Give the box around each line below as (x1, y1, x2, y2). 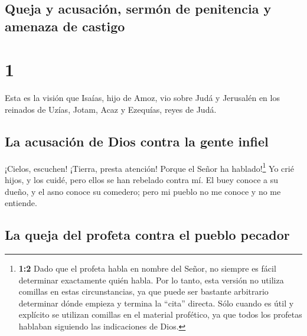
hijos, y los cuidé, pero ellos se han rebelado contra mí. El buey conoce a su (5, 173, 279, 185)
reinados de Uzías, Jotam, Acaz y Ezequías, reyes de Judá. (5, 103, 217, 115)
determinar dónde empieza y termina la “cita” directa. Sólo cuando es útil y (18, 296, 294, 309)
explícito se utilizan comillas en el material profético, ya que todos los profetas (18, 308, 302, 321)
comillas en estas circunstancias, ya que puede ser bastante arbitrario (18, 285, 269, 298)
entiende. (5, 197, 37, 209)
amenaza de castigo (5, 17, 125, 35)
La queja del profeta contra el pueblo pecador (5, 226, 290, 244)
